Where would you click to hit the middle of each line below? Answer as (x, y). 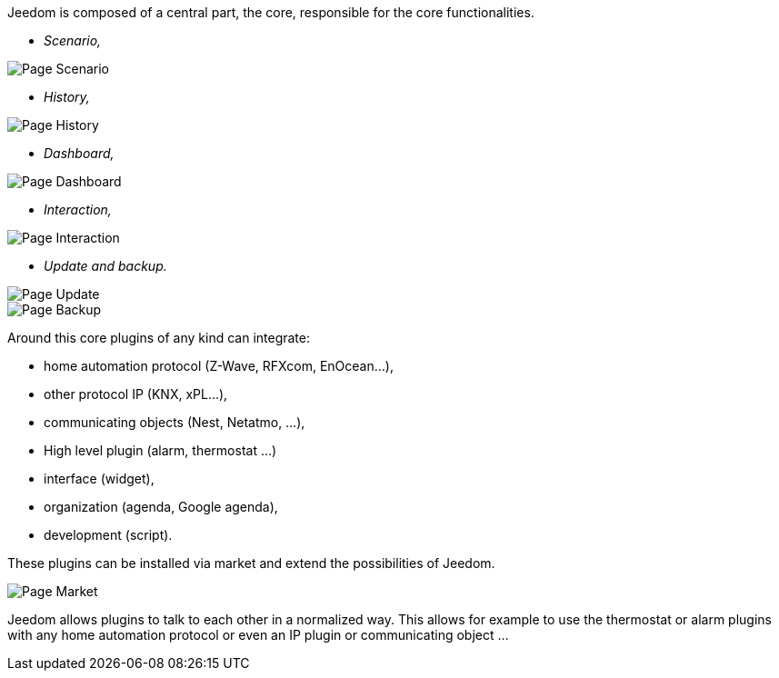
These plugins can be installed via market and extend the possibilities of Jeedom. (251, 563)
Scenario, (73, 40)
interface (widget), (99, 479)
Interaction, (78, 209)
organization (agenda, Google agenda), (161, 507)
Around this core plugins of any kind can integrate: (159, 338)
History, (67, 97)
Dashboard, (79, 153)
